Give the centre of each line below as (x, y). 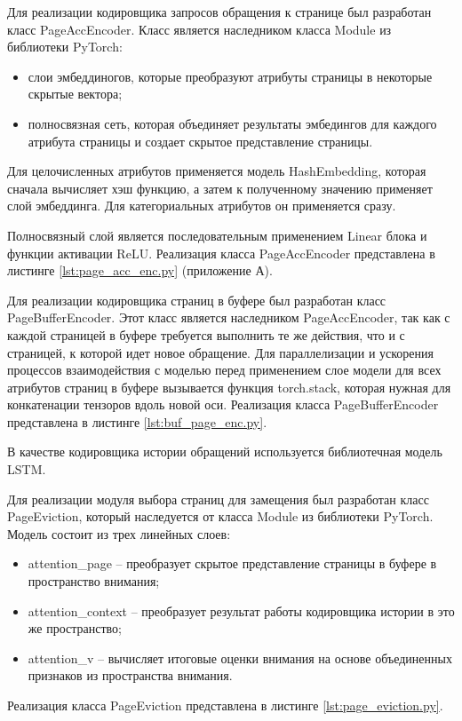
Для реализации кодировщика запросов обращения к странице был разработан (219, 12)
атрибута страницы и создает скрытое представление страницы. (200, 141)
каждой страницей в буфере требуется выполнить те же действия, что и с (206, 334)
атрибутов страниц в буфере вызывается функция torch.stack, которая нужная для (229, 387)
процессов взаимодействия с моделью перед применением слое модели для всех (224, 370)
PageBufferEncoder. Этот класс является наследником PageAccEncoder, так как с (229, 317)
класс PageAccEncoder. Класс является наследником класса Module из (199, 29)
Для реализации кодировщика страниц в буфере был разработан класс (197, 300)
